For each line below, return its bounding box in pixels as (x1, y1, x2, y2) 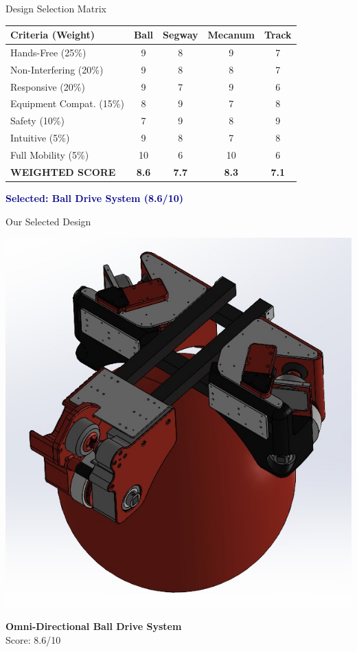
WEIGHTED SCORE (10, 164, 116, 179)
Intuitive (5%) (10, 131, 70, 145)
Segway (163, 27, 198, 42)
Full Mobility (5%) (10, 148, 89, 161)
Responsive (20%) (10, 79, 85, 93)
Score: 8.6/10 (5, 632, 61, 647)
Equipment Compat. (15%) (10, 96, 124, 111)
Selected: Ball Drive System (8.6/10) (5, 190, 183, 205)
